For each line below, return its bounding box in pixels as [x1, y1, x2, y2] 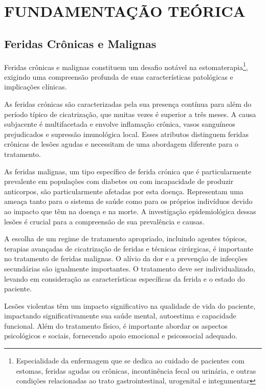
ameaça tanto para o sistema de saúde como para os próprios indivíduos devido [4, 196, 253, 207]
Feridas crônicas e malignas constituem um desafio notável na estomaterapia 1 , [4, 60, 248, 72]
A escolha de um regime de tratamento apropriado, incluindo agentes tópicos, [4, 233, 247, 244]
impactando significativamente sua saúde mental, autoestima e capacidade [4, 310, 236, 321]
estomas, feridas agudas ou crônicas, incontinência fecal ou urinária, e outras [16, 365, 256, 376]
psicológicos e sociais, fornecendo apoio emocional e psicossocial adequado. [4, 330, 237, 341]
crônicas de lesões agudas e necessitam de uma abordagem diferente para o [4, 139, 238, 149]
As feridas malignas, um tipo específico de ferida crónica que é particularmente [4, 166, 252, 176]
